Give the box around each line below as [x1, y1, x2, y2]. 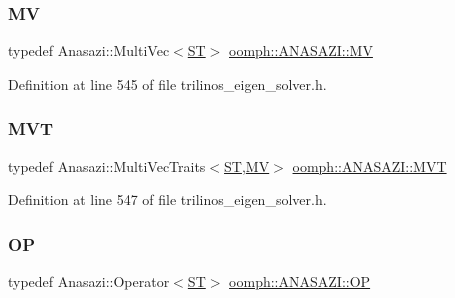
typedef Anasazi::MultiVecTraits [8, 155, 206, 176]
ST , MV [224, 155, 270, 176]
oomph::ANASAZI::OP [229, 271, 371, 292]
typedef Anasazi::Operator [8, 271, 170, 292]
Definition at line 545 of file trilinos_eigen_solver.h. [8, 73, 327, 94]
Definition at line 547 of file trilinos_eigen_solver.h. [8, 189, 327, 210]
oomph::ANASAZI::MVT [292, 155, 447, 176]
